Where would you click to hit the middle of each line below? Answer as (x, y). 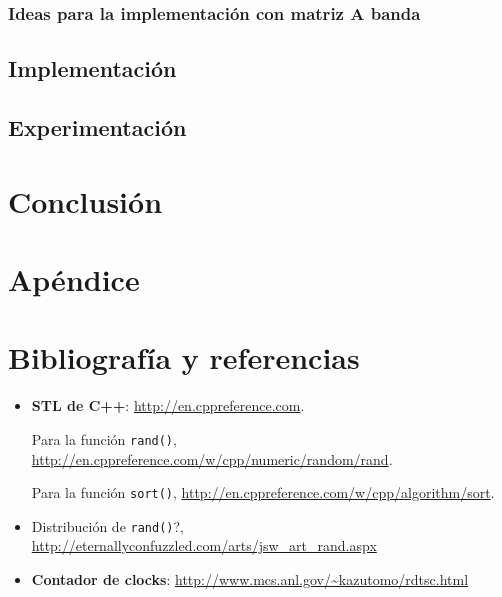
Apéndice (74, 278)
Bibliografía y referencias (184, 357)
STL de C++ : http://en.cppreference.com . (168, 405)
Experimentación (97, 127)
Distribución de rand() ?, (107, 525)
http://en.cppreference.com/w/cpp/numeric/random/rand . (212, 458)
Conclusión (85, 200)
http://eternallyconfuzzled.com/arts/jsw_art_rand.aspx (204, 545)
